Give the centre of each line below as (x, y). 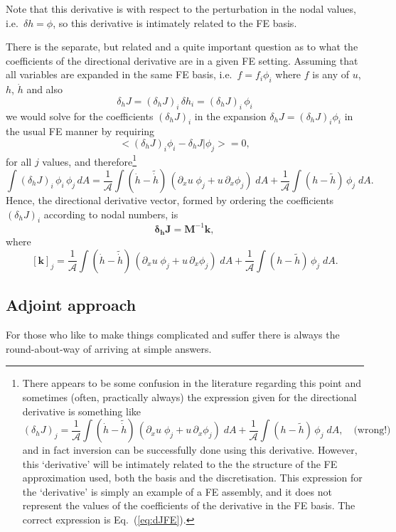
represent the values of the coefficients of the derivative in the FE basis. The (189, 505)
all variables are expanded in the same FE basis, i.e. (119, 74)
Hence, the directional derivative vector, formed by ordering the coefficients (170, 200)
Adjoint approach (71, 305)
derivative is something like (82, 411)
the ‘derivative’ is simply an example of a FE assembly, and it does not (177, 491)
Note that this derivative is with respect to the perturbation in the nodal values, (181, 9)
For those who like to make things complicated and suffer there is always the (173, 335)
